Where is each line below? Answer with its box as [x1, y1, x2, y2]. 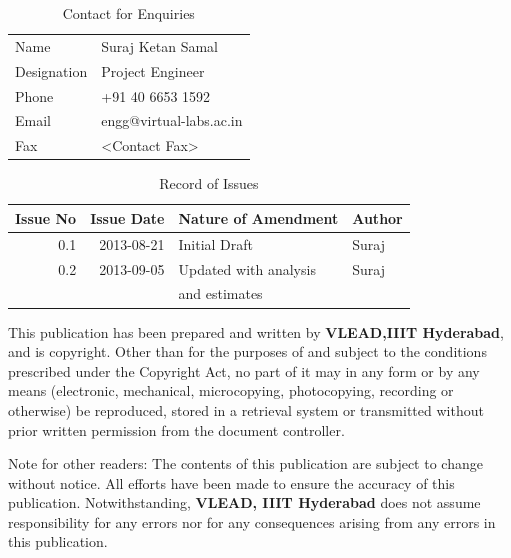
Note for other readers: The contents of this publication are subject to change [8, 453, 483, 474]
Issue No [15, 207, 77, 228]
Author [352, 207, 403, 228]
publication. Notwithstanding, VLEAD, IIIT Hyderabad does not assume [8, 492, 481, 513]
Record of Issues [159, 173, 259, 194]
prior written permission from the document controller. [8, 419, 345, 440]
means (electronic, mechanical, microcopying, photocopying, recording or [8, 380, 454, 401]
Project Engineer [101, 60, 205, 81]
